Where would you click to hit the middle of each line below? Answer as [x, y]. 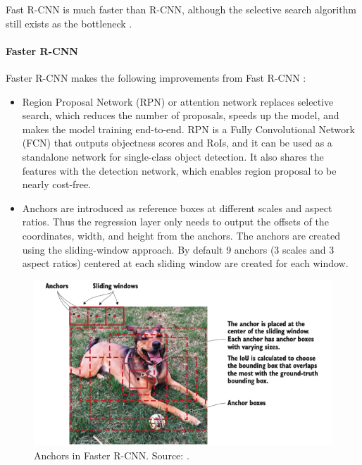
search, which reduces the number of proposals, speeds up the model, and [181, 115]
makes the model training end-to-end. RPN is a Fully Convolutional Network [188, 129]
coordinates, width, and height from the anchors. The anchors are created [181, 235]
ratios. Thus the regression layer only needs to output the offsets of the [175, 222]
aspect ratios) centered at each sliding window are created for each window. [185, 263]
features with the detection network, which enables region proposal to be [179, 170]
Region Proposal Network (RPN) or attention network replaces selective [178, 101]
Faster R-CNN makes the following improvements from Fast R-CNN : [156, 77]
